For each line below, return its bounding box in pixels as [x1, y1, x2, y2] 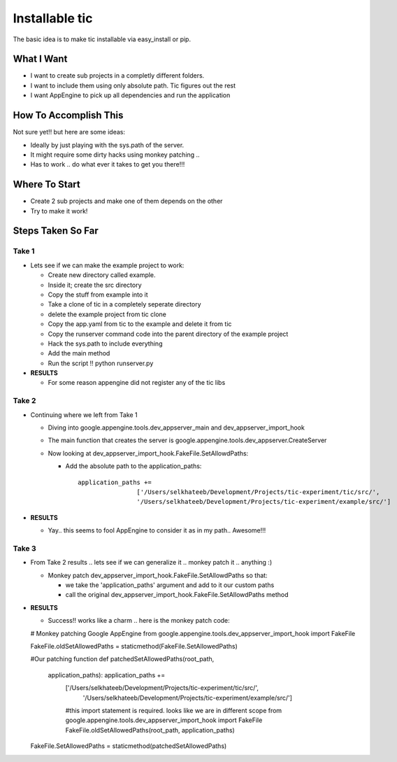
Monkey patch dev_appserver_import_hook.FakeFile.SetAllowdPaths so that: [48, 571, 268, 579]
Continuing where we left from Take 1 [30, 410, 138, 419]
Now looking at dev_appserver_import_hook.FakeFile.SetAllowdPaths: [48, 449, 249, 458]
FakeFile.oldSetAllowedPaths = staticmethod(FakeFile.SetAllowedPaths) [30, 642, 238, 650]
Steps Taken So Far [13, 225, 99, 237]
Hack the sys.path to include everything [48, 339, 163, 348]
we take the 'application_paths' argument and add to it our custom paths [65, 581, 275, 589]
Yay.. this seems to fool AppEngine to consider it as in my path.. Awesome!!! [48, 526, 266, 535]
